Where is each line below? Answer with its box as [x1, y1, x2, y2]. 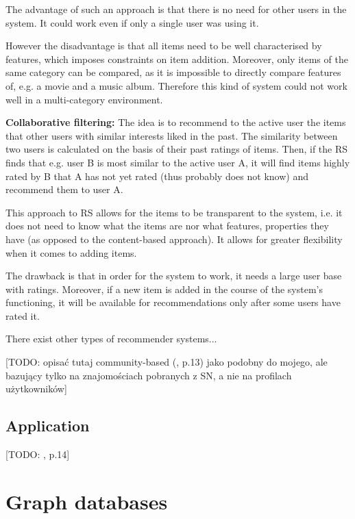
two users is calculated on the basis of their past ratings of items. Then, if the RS [5, 142, 348, 156]
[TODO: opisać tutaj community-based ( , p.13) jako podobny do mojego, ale [5, 355, 328, 369]
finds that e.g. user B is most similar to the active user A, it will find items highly [5, 155, 350, 169]
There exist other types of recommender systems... [5, 331, 217, 346]
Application [5, 415, 90, 436]
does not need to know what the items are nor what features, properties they [5, 218, 329, 233]
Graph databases [5, 487, 168, 515]
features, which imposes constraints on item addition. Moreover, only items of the [5, 51, 348, 66]
